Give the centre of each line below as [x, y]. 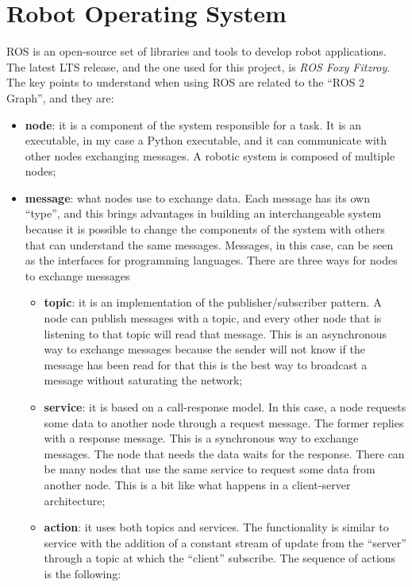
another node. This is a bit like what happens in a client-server [197, 484]
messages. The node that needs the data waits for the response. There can [224, 453]
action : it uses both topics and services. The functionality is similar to [216, 527]
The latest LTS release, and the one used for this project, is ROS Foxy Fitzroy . [198, 66]
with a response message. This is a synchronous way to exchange [201, 438]
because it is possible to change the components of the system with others [205, 229]
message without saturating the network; [143, 380]
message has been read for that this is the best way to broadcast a [206, 364]
